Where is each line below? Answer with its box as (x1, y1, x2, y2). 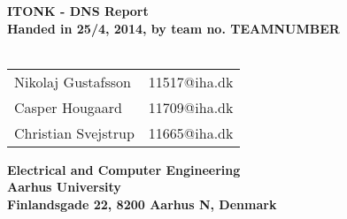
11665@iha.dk (148, 122, 234, 143)
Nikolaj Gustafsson (14, 71, 131, 92)
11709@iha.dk (148, 96, 234, 117)
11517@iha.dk (148, 71, 234, 92)
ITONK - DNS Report (7, 2, 149, 19)
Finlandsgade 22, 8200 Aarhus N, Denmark (7, 194, 277, 213)
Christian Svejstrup (14, 122, 135, 143)
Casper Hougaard (14, 96, 122, 117)
